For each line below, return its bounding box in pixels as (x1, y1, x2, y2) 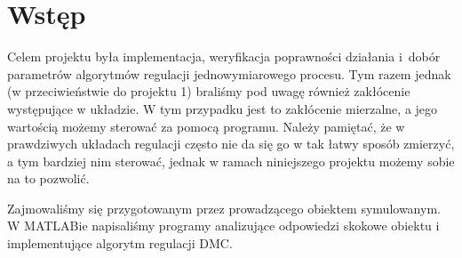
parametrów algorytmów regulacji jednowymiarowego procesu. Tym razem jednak (7, 64, 451, 83)
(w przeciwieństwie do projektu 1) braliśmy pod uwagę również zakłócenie (7, 82, 410, 101)
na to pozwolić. (7, 169, 90, 188)
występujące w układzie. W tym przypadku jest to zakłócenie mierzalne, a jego (7, 99, 438, 117)
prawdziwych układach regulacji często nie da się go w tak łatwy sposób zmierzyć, (7, 134, 455, 153)
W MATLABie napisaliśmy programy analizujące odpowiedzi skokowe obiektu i (7, 216, 440, 235)
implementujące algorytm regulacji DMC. (7, 234, 233, 253)
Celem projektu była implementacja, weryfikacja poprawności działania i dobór (7, 47, 441, 66)
